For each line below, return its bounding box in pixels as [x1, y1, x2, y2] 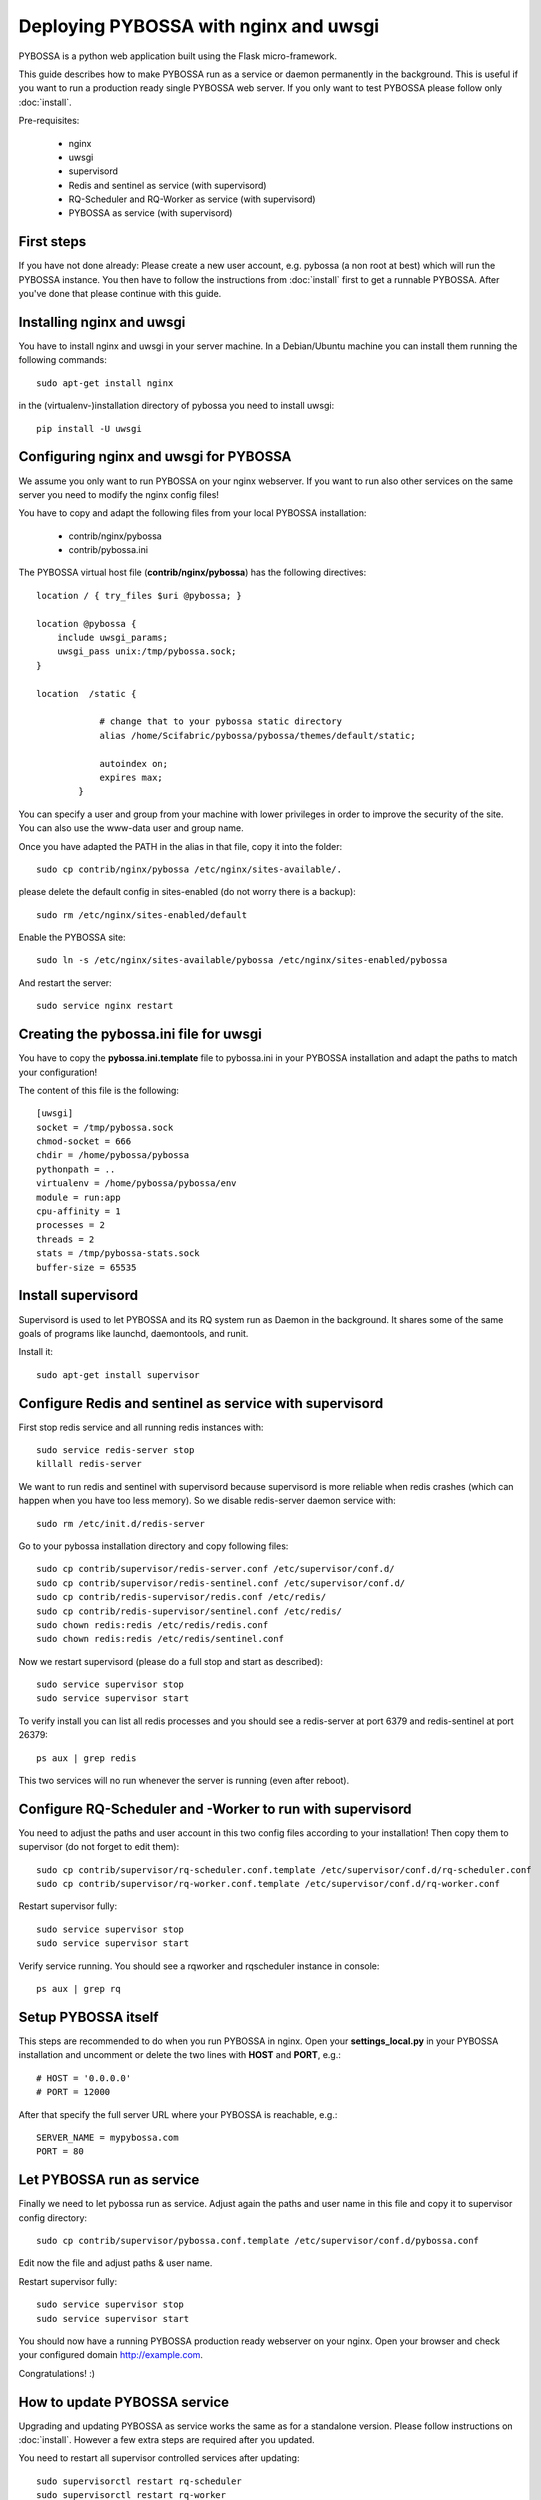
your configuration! [18, 1066, 98, 1078]
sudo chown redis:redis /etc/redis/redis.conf [36, 1619, 269, 1630]
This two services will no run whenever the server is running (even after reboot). [18, 1775, 350, 1787]
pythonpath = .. [36, 1163, 116, 1175]
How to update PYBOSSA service [18, 2393, 230, 2410]
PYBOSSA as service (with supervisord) [68, 207, 233, 219]
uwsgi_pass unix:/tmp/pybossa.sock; [56, 646, 237, 657]
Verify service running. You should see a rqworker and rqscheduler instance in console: [18, 1960, 380, 1972]
